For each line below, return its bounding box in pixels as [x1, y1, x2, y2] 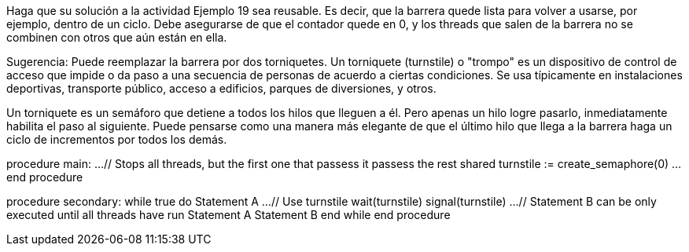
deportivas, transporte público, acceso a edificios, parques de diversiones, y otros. [6, 82, 437, 95]
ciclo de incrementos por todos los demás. [6, 133, 227, 146]
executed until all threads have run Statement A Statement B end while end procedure [6, 208, 451, 221]
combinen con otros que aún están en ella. [6, 31, 227, 44]
